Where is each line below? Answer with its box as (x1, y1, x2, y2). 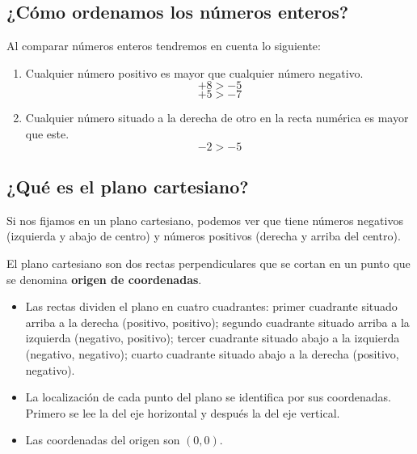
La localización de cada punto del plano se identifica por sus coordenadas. (25, 388, 391, 405)
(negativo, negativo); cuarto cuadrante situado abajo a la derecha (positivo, (25, 345, 399, 362)
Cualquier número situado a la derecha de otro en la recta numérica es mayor (25, 109, 409, 126)
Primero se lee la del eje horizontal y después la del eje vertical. (25, 404, 340, 421)
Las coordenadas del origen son (25, 431, 180, 448)
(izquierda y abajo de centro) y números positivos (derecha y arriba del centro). (6, 227, 401, 244)
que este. (25, 125, 69, 142)
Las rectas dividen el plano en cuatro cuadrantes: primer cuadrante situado (25, 298, 398, 315)
